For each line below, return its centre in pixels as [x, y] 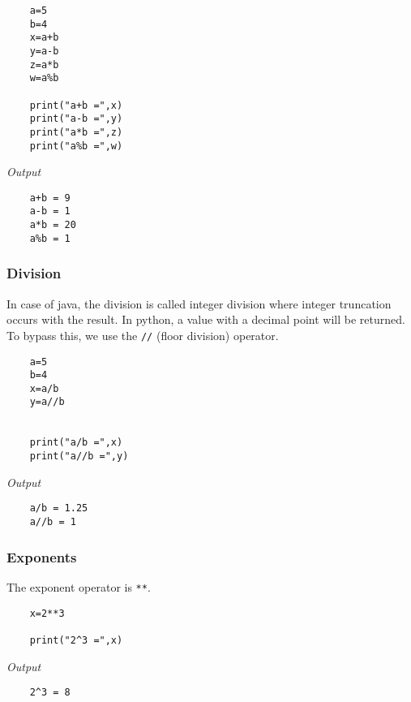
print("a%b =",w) [76, 146]
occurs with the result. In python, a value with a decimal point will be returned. [206, 319]
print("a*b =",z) [76, 132]
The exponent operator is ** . [79, 586]
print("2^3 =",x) [76, 640]
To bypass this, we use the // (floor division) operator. [143, 335]
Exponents [42, 556]
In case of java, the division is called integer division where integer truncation [199, 303]
